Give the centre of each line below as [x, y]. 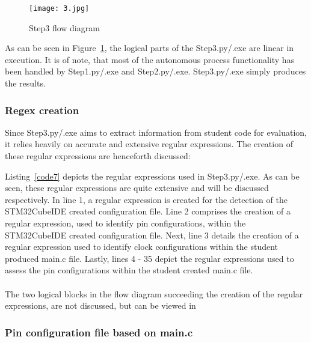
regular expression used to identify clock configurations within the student [142, 247]
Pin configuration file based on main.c [99, 332]
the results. [25, 83]
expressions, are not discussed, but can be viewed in [100, 305]
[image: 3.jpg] [59, 8]
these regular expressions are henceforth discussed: [98, 156]
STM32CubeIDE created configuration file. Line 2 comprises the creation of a [148, 211]
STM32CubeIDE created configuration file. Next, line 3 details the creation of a [152, 235]
